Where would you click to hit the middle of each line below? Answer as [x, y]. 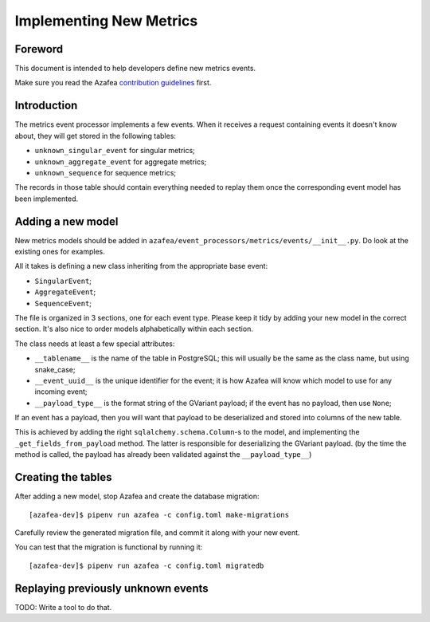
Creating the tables [63, 477]
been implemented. [47, 199]
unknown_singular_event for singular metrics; [115, 151]
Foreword [39, 49]
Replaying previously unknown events [111, 588]
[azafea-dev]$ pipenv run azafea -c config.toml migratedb [147, 565]
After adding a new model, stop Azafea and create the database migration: [137, 496]
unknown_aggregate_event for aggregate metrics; [121, 161]
